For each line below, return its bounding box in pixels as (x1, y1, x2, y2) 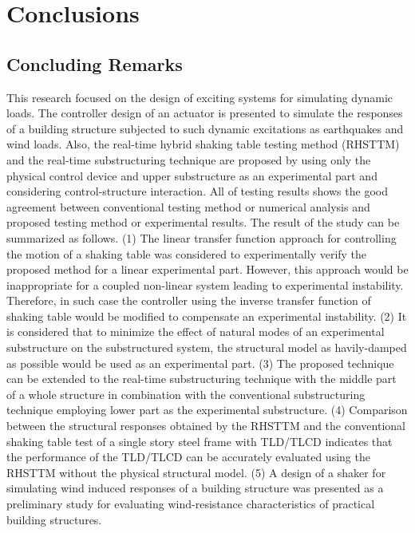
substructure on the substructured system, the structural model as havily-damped (6, 339, 407, 356)
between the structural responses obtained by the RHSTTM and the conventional (6, 417, 405, 434)
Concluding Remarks (6, 51, 183, 76)
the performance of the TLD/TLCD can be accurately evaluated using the (6, 448, 370, 465)
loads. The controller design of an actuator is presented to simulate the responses (6, 105, 403, 121)
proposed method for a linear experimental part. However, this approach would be (6, 261, 409, 278)
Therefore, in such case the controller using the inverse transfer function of (6, 292, 371, 309)
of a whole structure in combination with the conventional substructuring (6, 385, 366, 402)
